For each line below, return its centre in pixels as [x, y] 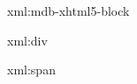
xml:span [31, 70]
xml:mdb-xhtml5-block [68, 10]
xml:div [27, 40]
